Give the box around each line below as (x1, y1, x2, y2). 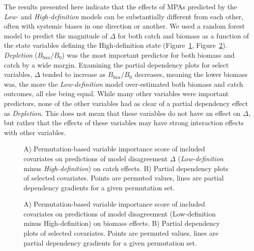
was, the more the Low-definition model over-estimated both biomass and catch (4, 78, 243, 89)
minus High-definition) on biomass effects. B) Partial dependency (24, 218, 220, 228)
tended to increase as (42, 69, 106, 79)
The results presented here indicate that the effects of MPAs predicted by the (4, 1, 237, 11)
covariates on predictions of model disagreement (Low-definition (24, 208, 216, 218)
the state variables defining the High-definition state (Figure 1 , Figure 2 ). (4, 40, 227, 50)
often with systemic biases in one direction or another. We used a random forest (4, 21, 245, 31)
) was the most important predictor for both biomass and (62, 49, 235, 60)
